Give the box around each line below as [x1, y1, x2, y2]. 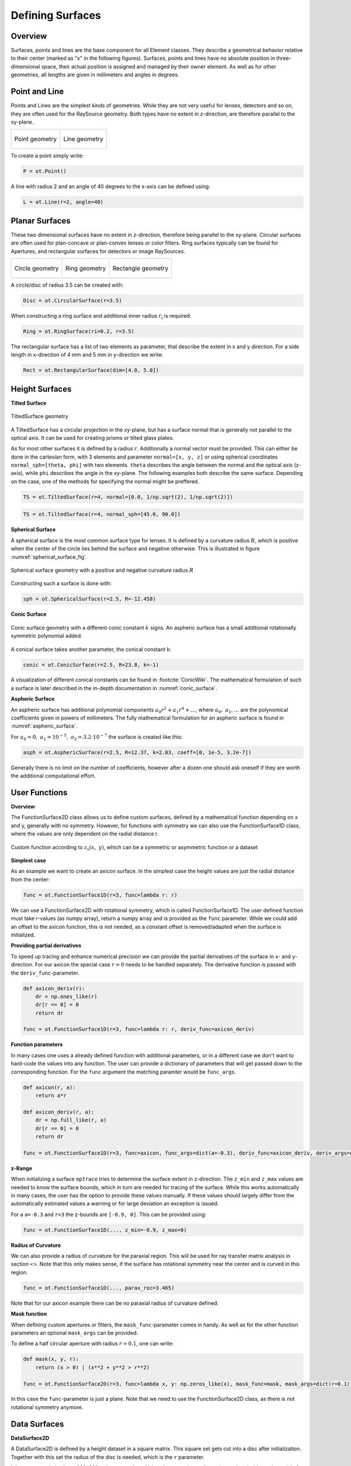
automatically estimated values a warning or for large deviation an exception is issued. [11, 1200, 219, 1207]
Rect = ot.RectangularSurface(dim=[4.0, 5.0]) [23, 367, 159, 374]
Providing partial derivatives [11, 942, 82, 949]
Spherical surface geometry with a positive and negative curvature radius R [11, 566, 194, 573]
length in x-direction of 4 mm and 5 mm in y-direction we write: [11, 351, 163, 358]
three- [276, 55, 292, 62]
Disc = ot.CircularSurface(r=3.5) [23, 297, 122, 304]
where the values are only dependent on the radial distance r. [11, 830, 159, 837]
